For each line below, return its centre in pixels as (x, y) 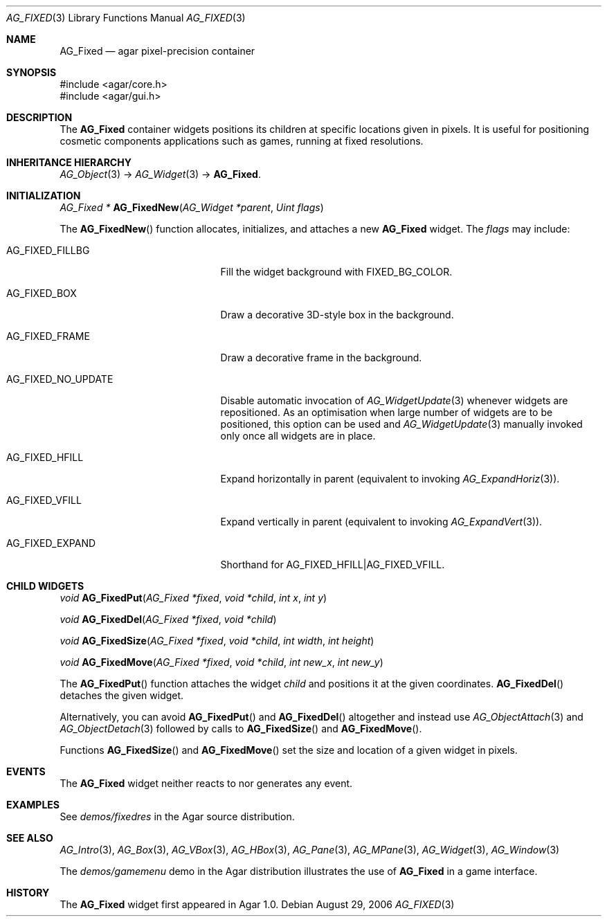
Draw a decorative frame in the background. (321, 358)
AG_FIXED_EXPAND (51, 543)
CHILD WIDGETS (45, 586)
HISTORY (28, 893)
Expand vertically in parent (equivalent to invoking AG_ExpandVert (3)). (381, 522)
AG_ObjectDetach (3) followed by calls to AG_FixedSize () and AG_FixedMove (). (241, 729)
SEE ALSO (30, 838)
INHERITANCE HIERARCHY (69, 162)
